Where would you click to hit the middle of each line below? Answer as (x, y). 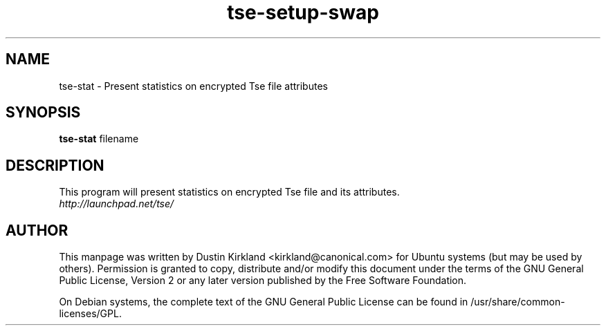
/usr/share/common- (518, 302)
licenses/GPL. (90, 314)
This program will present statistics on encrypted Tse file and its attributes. (229, 192)
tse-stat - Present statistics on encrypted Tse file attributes (193, 86)
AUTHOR (37, 230)
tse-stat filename (99, 139)
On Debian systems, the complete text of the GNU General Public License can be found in (264, 302)
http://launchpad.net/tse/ (117, 204)
